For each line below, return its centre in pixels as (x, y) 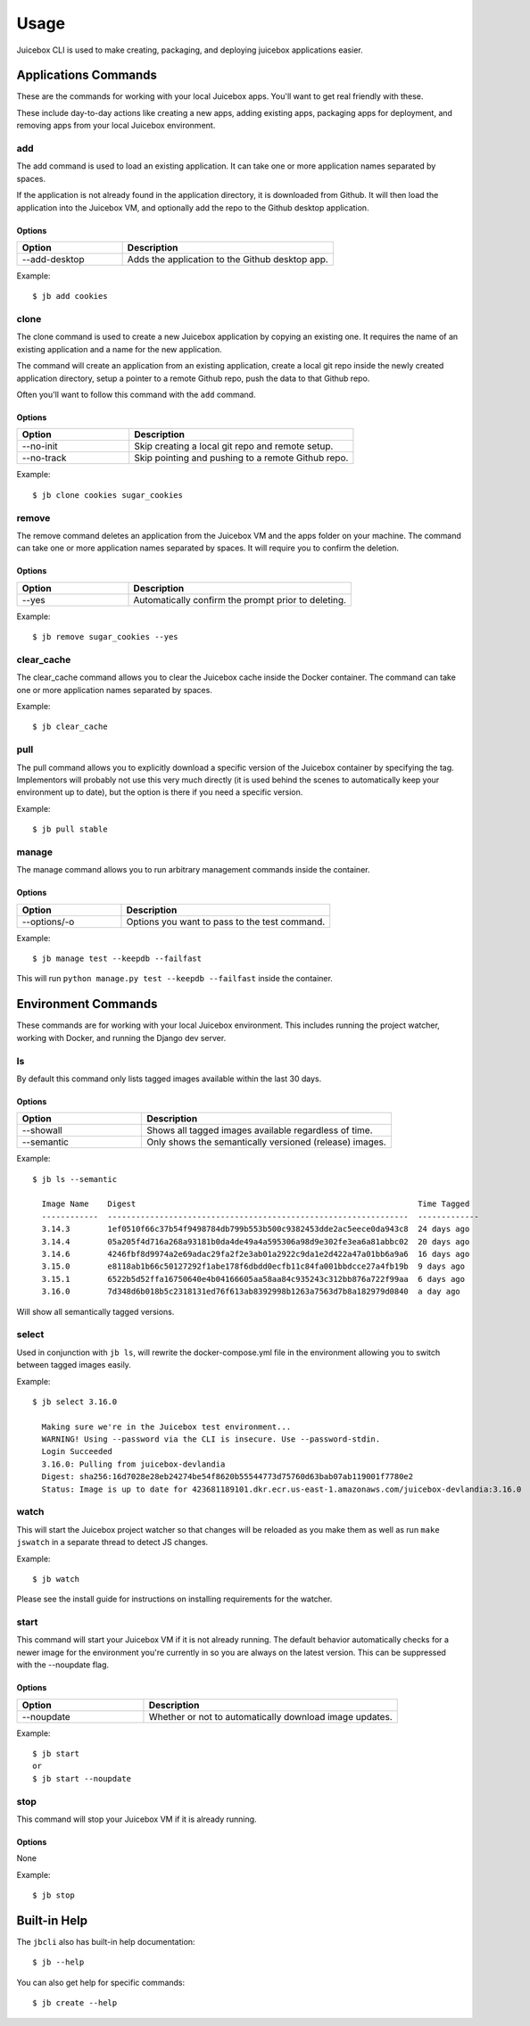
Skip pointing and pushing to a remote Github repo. (241, 458)
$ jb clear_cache (70, 727)
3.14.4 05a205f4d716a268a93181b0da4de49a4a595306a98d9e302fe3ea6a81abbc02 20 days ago (256, 1241)
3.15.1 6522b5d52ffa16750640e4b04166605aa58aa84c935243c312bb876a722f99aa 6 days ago (253, 1279)
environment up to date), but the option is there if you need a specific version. (160, 792)
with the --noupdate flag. (63, 1665)
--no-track (44, 458)
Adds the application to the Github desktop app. (228, 259)
